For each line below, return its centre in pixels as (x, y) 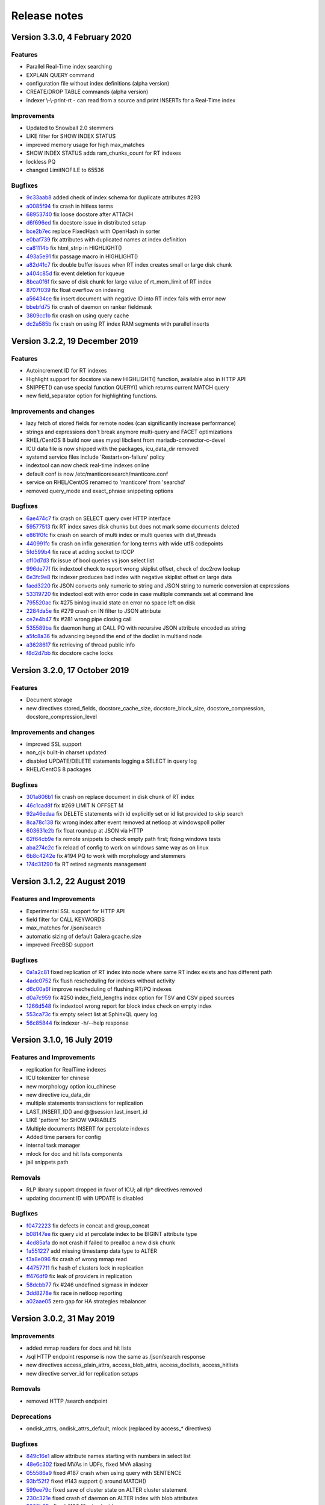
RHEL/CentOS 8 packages (59, 769)
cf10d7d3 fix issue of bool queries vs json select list (90, 560)
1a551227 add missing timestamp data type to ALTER (92, 1251)
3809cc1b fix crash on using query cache (78, 315)
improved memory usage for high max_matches (85, 144)
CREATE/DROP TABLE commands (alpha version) (87, 92)
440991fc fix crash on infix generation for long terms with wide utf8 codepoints (125, 543)
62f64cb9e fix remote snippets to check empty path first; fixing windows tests (123, 839)
